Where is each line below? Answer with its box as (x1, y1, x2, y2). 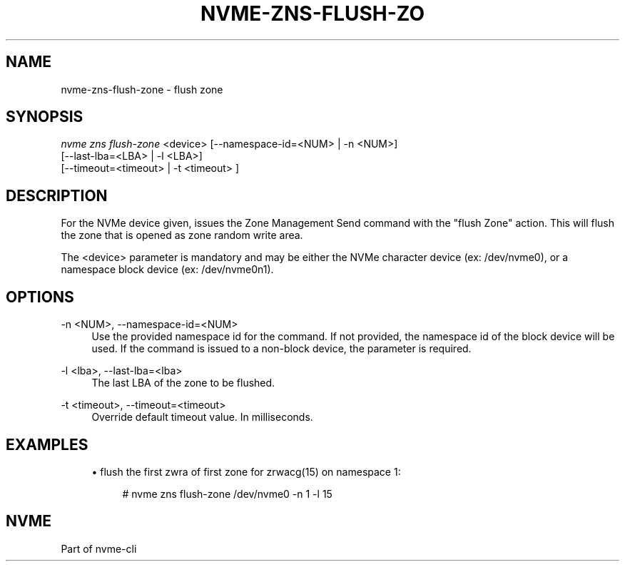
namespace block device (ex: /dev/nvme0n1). (61, 263, 274, 276)
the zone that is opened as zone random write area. (61, 229, 303, 242)
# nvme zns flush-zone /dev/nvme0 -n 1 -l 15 (122, 487, 332, 500)
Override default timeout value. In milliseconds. (91, 411, 313, 424)
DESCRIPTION (6, 186, 108, 205)
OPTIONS (6, 287, 74, 306)
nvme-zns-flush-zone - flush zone (61, 83, 223, 96)
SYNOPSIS (6, 108, 83, 126)
